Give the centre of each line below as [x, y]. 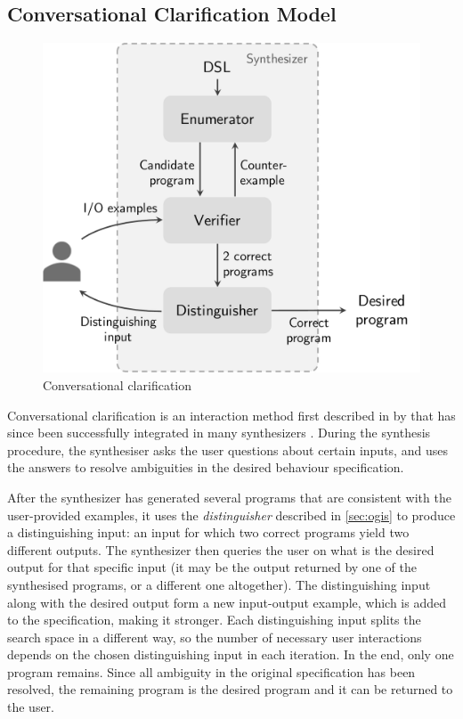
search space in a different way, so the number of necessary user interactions [215, 637]
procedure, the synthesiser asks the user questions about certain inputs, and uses [227, 449]
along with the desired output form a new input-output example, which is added [227, 602]
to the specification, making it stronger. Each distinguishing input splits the [214, 620]
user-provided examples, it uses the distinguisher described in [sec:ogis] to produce [231, 515]
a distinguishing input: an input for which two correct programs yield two [208, 532]
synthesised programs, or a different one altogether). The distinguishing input [219, 584]
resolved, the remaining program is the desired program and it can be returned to [230, 689]
